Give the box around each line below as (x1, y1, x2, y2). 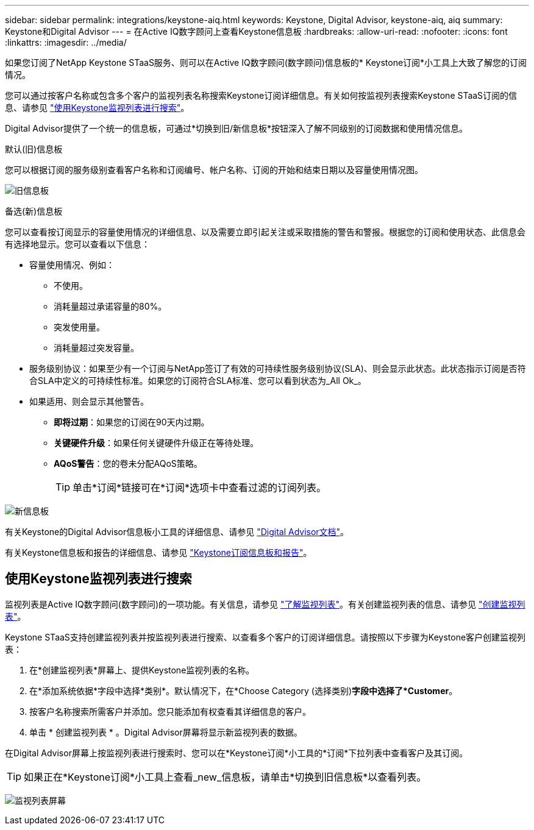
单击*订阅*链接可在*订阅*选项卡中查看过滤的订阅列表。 (73, 481, 327, 494)
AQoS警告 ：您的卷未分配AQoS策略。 (54, 458, 202, 469)
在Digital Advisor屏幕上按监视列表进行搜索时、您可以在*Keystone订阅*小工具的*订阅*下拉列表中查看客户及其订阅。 (5, 747, 468, 758)
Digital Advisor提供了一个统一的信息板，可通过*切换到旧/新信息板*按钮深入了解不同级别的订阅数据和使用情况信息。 (5, 123, 468, 133)
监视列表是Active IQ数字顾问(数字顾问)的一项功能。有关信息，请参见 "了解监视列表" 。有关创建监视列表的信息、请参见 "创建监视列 (5, 598, 525, 609)
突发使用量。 (54, 322, 105, 332)
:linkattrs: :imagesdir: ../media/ (5, 37, 127, 48)
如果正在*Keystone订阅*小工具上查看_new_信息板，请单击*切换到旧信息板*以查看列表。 (24, 770, 427, 783)
